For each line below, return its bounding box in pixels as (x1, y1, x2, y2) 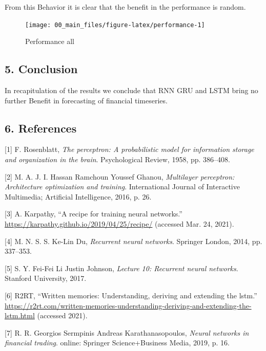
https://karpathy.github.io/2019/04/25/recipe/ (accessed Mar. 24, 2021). (5, 218, 234, 229)
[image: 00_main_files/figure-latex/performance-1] (25, 21, 205, 29)
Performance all (25, 36, 74, 47)
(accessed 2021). (37, 310, 88, 321)
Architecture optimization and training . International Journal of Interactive (5, 181, 240, 192)
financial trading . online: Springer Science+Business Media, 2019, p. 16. (5, 337, 230, 348)
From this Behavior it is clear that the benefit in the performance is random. (5, 2, 246, 12)
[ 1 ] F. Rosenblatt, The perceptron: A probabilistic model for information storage (5, 144, 254, 155)
